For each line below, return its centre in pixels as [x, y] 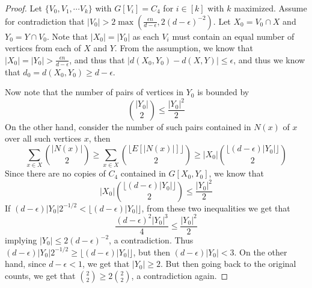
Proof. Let [23, 8]
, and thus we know [269, 59]
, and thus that [97, 59]
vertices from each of [43, 48]
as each [146, 36]
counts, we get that [40, 275]
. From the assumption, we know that [184, 48]
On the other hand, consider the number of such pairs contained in [128, 126]
